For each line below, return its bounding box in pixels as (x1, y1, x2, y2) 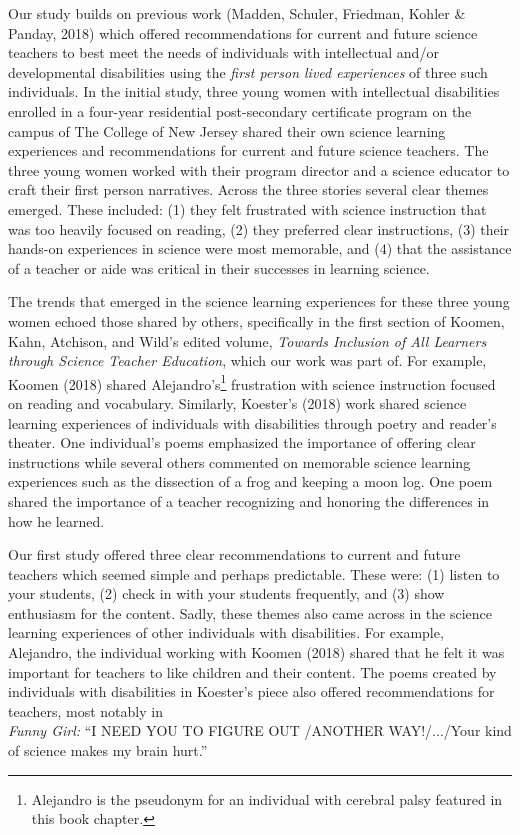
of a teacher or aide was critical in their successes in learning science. (8, 257, 430, 278)
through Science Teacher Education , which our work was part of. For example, (8, 350, 487, 371)
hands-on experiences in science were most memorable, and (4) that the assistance (8, 238, 512, 259)
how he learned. (8, 510, 105, 531)
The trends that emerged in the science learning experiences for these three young (8, 291, 510, 312)
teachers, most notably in (8, 700, 163, 721)
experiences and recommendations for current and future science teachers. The (8, 140, 489, 161)
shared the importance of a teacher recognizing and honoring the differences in (8, 490, 490, 511)
